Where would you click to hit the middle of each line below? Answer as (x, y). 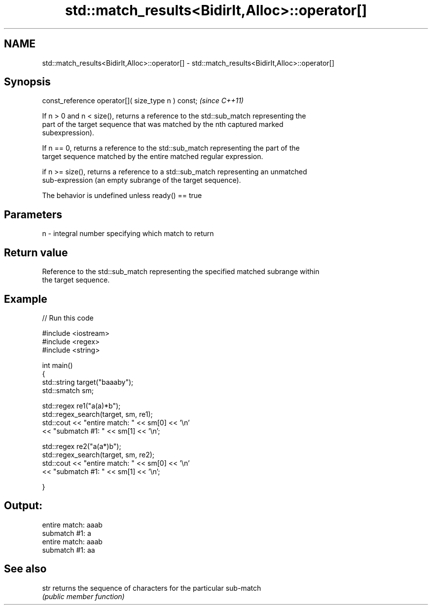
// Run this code (68, 318)
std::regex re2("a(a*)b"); (82, 446)
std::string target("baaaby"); (88, 382)
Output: (23, 506)
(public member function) (83, 596)
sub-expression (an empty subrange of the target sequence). (142, 180)
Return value (36, 252)
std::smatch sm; (68, 390)
